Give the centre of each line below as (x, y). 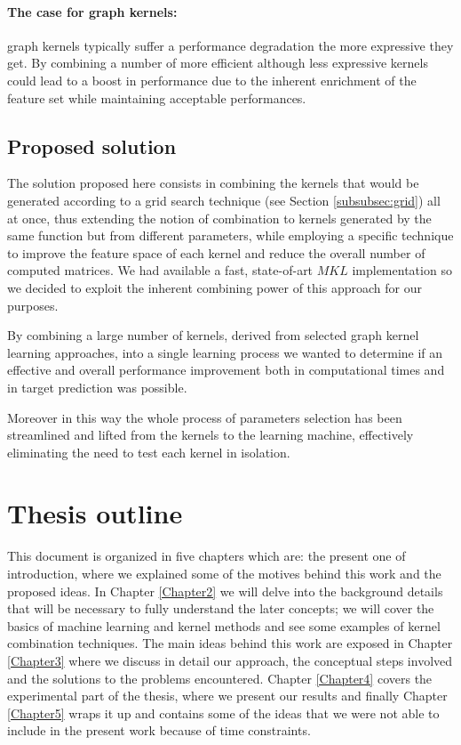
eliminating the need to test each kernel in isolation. (149, 452)
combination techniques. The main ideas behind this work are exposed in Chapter (230, 643)
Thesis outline (95, 513)
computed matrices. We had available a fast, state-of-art (160, 270)
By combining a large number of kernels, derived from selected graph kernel (213, 335)
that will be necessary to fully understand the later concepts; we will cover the (221, 608)
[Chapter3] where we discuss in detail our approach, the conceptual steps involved (230, 660)
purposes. (33, 305)
